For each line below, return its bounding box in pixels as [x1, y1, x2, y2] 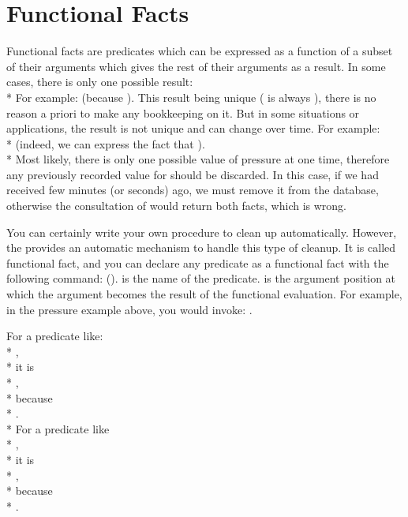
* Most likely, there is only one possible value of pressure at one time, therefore [6, 151, 390, 167]
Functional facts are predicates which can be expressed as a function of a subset [6, 43, 393, 59]
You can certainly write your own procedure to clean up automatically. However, [6, 223, 397, 240]
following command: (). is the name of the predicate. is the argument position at [6, 270, 396, 287]
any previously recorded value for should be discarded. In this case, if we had [6, 166, 379, 182]
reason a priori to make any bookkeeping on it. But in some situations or [6, 104, 360, 121]
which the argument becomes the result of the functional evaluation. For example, [6, 286, 402, 302]
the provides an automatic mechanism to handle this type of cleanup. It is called [6, 239, 396, 256]
